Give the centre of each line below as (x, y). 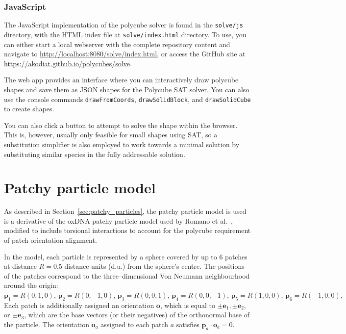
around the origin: (31, 285)
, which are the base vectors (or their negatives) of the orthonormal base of (137, 315)
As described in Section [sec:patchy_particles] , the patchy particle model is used (125, 211)
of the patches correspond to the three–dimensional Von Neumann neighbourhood (127, 275)
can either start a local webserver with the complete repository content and (117, 44)
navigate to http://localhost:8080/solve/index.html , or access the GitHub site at (125, 54)
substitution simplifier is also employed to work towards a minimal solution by (122, 144)
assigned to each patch (135, 324)
